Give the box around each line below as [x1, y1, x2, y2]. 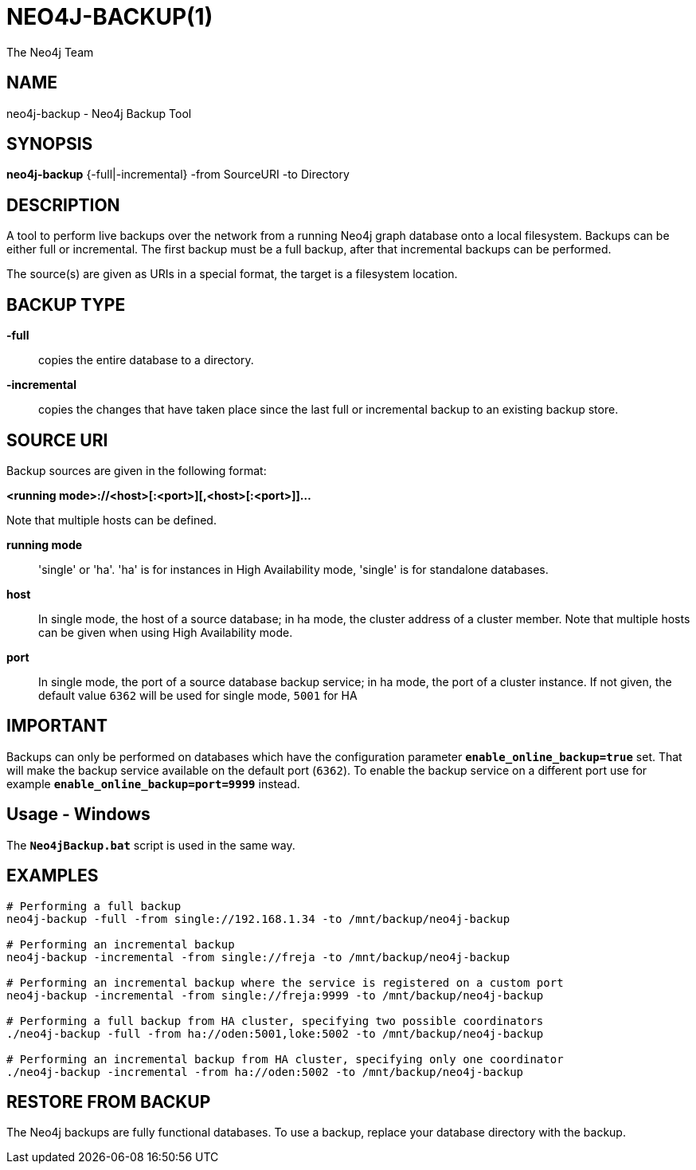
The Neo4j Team [6, 45, 94, 59]
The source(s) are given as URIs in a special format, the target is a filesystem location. [6, 267, 458, 281]
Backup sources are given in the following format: [6, 463, 267, 477]
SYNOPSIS [6, 134, 93, 155]
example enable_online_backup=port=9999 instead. [6, 776, 300, 791]
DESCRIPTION [6, 194, 120, 215]
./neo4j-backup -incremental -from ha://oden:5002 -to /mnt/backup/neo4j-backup [6, 1065, 524, 1078]
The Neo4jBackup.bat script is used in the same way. [6, 838, 295, 852]
